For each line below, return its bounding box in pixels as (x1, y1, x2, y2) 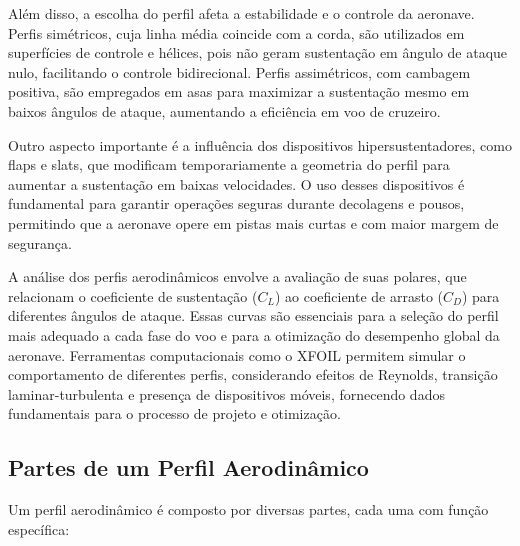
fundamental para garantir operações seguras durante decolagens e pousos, (8, 193, 465, 214)
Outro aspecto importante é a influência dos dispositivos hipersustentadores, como (8, 134, 512, 155)
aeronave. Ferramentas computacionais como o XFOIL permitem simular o (8, 344, 466, 365)
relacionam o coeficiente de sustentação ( (8, 285, 258, 306)
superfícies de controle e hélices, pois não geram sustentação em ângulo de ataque (8, 42, 508, 63)
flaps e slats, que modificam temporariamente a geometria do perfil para (8, 154, 450, 175)
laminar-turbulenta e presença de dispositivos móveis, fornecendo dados (8, 383, 445, 404)
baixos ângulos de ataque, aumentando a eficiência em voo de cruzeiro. (8, 100, 441, 121)
